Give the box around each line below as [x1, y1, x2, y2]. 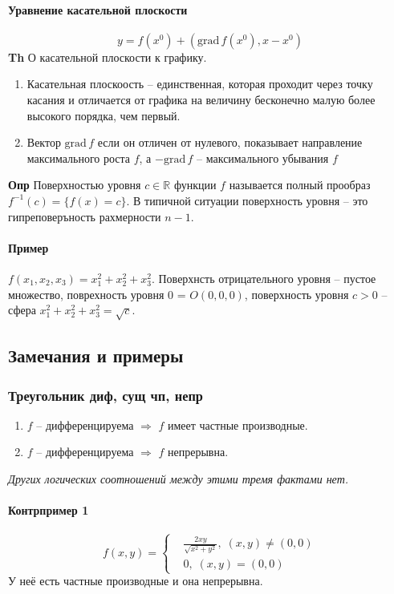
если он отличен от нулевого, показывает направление [97, 134, 363, 151]
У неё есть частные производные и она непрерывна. [8, 572, 263, 589]
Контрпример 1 [8, 502, 89, 519]
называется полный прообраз [229, 176, 371, 193]
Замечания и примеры [8, 343, 184, 368]
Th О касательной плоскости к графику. [8, 48, 207, 65]
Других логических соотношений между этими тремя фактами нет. [8, 471, 349, 487]
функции [173, 176, 217, 193]
